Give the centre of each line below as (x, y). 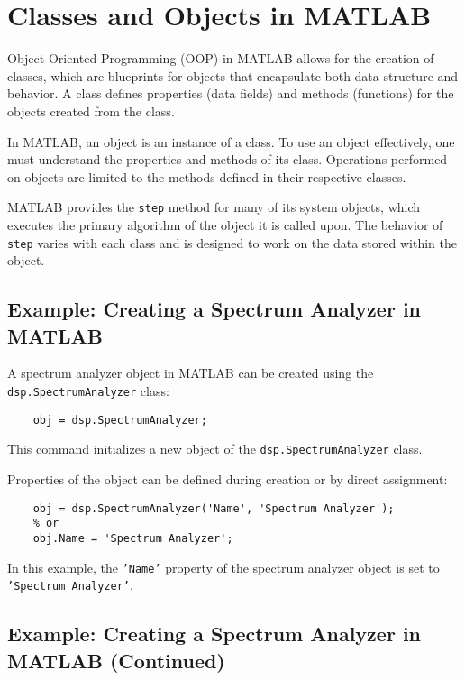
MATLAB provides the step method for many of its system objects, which (214, 207)
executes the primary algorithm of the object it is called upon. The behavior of (225, 224)
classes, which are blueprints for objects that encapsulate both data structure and (233, 75)
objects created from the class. (91, 110)
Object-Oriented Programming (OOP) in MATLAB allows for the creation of (221, 58)
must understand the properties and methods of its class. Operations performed (228, 159)
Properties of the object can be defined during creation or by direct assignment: (228, 478)
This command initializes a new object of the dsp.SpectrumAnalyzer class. (215, 449)
